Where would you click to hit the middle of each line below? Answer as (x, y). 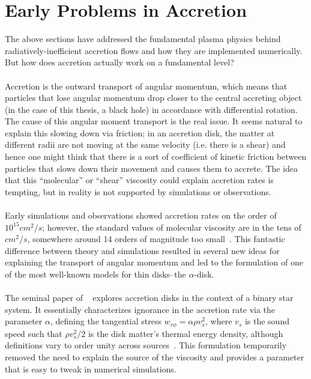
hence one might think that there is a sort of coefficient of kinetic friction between (156, 156)
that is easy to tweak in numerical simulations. (91, 368)
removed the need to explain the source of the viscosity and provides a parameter (155, 357)
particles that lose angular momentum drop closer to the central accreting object (153, 98)
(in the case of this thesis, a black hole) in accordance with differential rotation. (151, 109)
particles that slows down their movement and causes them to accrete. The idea (152, 168)
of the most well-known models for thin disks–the (95, 274)
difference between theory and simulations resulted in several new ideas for (142, 250)
